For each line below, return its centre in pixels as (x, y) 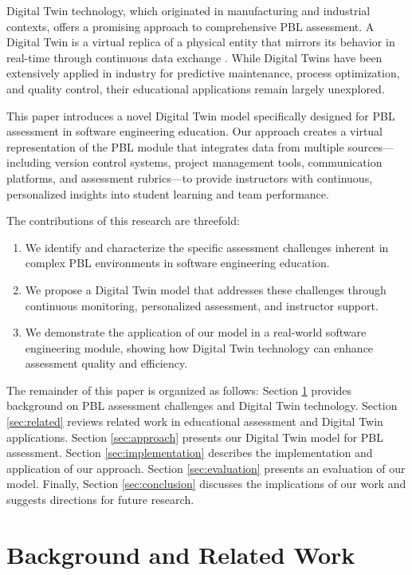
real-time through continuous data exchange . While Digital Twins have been (194, 57)
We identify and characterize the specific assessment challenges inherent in (207, 247)
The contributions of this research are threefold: (123, 221)
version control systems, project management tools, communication (218, 162)
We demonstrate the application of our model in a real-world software (196, 332)
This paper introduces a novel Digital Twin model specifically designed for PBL (201, 115)
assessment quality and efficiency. (106, 363)
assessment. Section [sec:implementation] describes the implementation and (190, 453)
